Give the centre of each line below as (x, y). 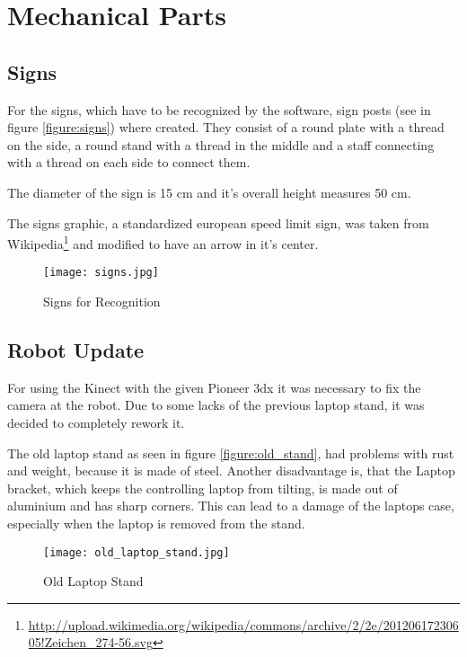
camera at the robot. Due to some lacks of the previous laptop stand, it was (216, 405)
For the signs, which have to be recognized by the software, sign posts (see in (219, 109)
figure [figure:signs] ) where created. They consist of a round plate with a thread (226, 127)
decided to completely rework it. (96, 423)
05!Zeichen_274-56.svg (90, 642)
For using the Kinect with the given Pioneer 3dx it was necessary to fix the (214, 387)
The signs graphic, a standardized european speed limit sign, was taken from (218, 222)
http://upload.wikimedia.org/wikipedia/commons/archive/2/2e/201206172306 (243, 624)
